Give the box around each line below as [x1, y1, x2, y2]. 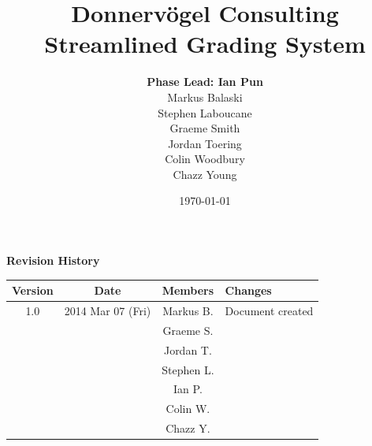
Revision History [6, 252, 100, 269]
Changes [225, 282, 272, 299]
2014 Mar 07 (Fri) [64, 303, 151, 318]
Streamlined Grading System [44, 28, 366, 60]
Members [162, 282, 214, 299]
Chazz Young [173, 165, 237, 182]
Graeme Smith [169, 120, 240, 136]
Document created [225, 303, 314, 318]
